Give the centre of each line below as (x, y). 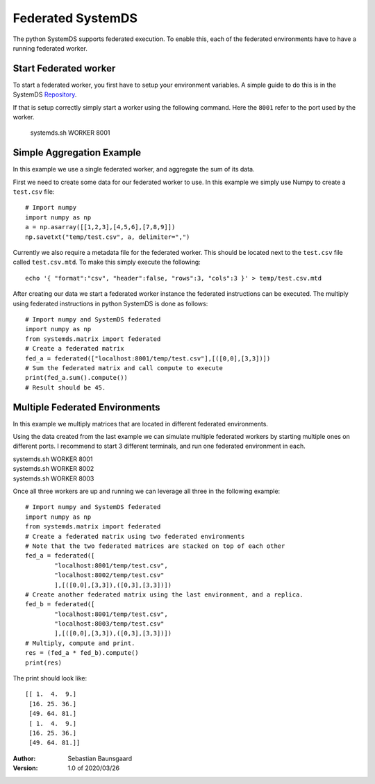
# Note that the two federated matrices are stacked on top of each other (155, 546)
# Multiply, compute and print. (80, 643)
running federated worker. (50, 48)
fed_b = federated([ (60, 604)
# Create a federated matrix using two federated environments (135, 536)
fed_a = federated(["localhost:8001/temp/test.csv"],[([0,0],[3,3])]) (148, 358)
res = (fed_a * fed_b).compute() (82, 653)
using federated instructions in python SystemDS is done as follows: (110, 303)
